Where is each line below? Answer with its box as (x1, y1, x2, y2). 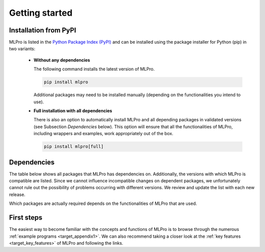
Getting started (9, 7, 73, 18)
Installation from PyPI (9, 26, 76, 34)
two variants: (9, 46, 35, 52)
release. (9, 192, 26, 197)
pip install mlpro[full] (44, 144, 104, 149)
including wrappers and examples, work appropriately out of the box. (33, 131, 174, 137)
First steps (9, 214, 43, 222)
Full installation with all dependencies (33, 108, 112, 113)
